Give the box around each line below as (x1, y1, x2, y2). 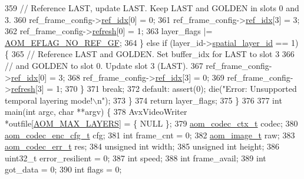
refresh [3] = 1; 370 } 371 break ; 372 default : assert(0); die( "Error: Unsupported (11, 82, 297, 95)
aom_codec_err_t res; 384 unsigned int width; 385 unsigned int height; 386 (5, 140, 279, 153)
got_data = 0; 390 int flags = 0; (5, 163, 122, 175)
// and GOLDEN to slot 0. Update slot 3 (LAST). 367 (5, 59, 203, 71)
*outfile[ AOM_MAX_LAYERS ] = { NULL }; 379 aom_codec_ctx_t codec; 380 (5, 117, 298, 129)
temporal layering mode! (5, 94, 93, 106)
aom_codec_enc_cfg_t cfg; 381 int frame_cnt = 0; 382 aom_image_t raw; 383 (5, 128, 295, 141)
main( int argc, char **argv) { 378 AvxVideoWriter (5, 105, 187, 118)
